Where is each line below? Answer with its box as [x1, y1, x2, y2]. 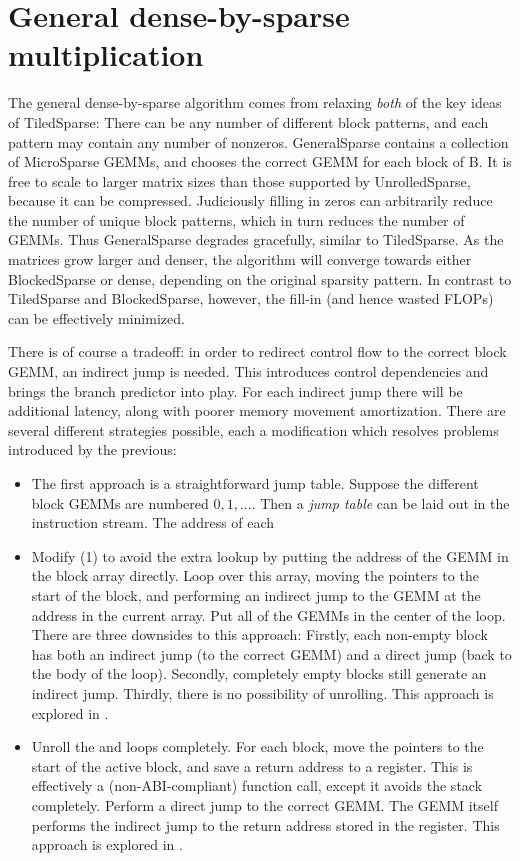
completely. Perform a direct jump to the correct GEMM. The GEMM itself [31, 794, 498, 815]
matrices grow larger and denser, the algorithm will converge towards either [8, 249, 472, 270]
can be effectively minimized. [8, 307, 185, 328]
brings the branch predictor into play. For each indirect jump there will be [8, 380, 463, 401]
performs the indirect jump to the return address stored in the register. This [31, 814, 500, 835]
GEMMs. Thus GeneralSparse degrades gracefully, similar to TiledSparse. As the [8, 229, 504, 250]
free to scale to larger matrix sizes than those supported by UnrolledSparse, [8, 170, 471, 191]
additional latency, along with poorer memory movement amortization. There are [8, 400, 506, 421]
